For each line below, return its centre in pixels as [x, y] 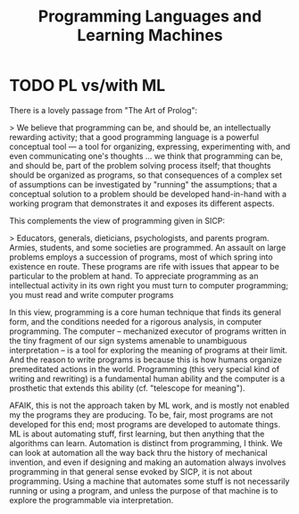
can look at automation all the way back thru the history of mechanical [138, 452]
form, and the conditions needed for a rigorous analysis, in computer [136, 321]
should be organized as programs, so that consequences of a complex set [146, 175]
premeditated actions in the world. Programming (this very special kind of [144, 369]
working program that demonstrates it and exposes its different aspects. [142, 203]
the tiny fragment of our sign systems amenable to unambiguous [128, 340]
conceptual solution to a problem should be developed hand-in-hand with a [148, 194]
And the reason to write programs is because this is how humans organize [146, 360]
